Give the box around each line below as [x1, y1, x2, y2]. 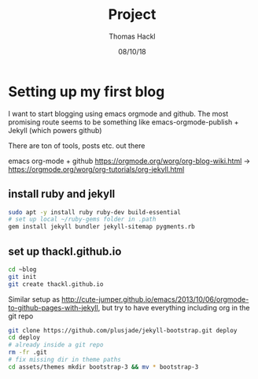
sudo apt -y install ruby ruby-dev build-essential [8, 208, 181, 216]
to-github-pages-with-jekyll [8, 303, 98, 312]
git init [8, 273, 37, 281]
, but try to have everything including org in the [98, 303, 250, 312]
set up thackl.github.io [8, 244, 122, 258]
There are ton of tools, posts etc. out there [8, 140, 146, 150]
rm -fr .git [8, 348, 47, 356]
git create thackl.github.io [8, 280, 104, 288]
